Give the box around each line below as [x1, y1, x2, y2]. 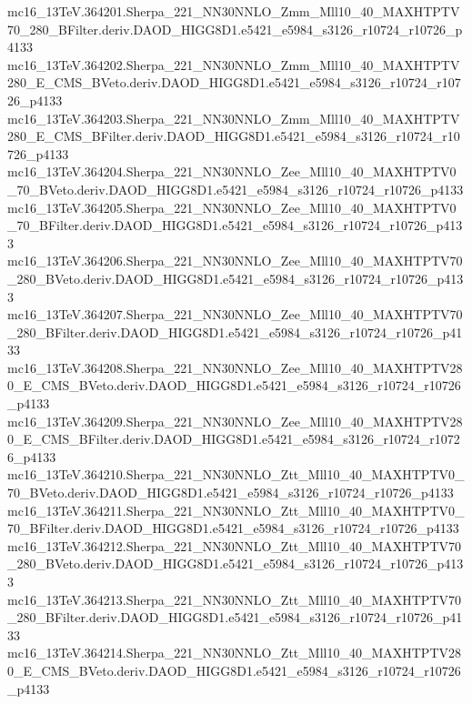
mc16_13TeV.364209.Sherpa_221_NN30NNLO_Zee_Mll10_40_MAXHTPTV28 [7, 411, 463, 430]
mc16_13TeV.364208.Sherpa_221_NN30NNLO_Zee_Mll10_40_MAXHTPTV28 [7, 357, 463, 377]
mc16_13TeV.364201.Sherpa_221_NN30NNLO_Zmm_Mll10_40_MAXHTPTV [7, 2, 460, 20]
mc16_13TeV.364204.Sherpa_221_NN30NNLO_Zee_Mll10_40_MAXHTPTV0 [7, 162, 457, 181]
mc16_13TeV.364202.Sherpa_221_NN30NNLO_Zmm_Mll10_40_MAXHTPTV [7, 55, 460, 74]
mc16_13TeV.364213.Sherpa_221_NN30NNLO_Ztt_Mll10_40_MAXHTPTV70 [7, 589, 462, 608]
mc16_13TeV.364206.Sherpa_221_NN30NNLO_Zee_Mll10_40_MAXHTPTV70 [7, 251, 463, 270]
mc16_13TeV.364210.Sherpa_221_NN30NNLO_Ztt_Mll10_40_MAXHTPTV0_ [7, 465, 465, 484]
